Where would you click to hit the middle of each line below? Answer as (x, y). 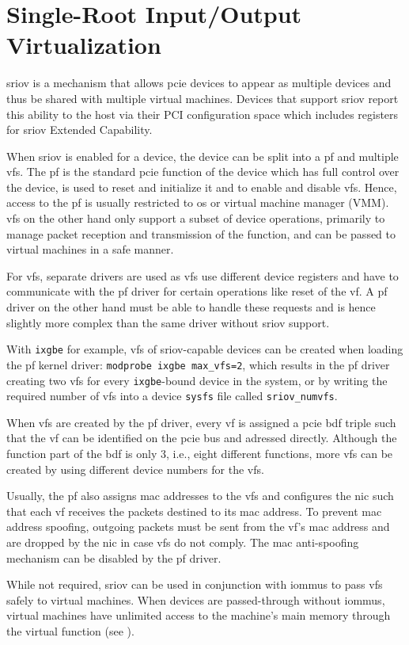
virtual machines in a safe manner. (90, 249)
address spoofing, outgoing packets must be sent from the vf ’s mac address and (198, 527)
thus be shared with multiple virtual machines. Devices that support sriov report (203, 98)
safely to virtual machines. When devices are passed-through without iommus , (196, 599)
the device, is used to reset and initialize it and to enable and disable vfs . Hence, (202, 187)
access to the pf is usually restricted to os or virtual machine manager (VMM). (198, 202)
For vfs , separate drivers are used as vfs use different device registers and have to (203, 275)
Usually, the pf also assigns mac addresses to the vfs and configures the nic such (200, 496)
